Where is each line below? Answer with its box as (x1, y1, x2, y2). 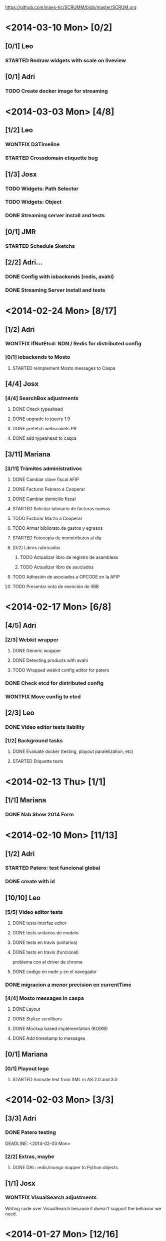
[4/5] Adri (5, 621, 36, 630)
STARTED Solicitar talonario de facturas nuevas (12, 506, 110, 512)
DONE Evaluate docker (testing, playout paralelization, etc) (12, 748, 133, 754)
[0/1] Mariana (5, 1050, 48, 1059)
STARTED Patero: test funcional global (5, 865, 100, 872)
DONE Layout (12, 1006, 40, 1012)
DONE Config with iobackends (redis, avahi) (5, 273, 114, 280)
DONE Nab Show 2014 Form (5, 811, 74, 818)
